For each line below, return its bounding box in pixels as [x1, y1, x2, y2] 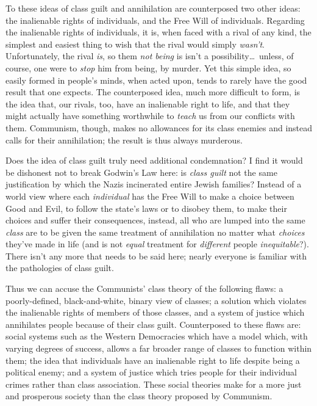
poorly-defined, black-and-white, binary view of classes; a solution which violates [5, 294, 307, 306]
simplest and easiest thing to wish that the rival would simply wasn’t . [5, 37, 265, 50]
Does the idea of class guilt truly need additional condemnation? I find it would [5, 154, 303, 167]
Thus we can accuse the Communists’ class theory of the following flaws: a [5, 282, 283, 295]
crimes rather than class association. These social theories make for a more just [5, 377, 302, 390]
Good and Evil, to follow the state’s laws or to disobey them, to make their [5, 201, 287, 214]
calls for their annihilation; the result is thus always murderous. [5, 133, 243, 146]
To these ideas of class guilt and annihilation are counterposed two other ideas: [5, 2, 301, 14]
